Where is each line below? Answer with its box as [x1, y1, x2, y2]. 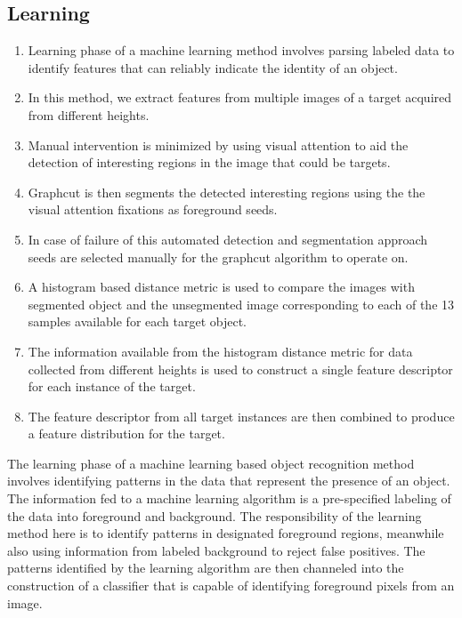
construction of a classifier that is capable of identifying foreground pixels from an [7, 576, 455, 595]
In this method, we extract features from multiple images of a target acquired [28, 88, 452, 107]
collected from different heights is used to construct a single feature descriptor [28, 359, 453, 378]
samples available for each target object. [28, 312, 247, 331]
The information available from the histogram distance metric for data [28, 341, 413, 360]
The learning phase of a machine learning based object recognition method [7, 453, 415, 472]
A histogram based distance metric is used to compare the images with [28, 277, 415, 296]
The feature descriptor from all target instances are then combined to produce [28, 406, 455, 425]
